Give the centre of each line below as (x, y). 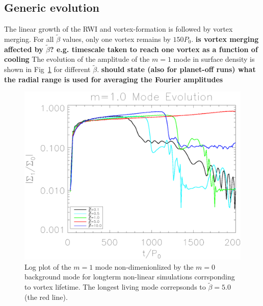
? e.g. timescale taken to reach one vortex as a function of (154, 49)
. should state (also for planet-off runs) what (176, 69)
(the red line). (46, 297)
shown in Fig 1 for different (47, 69)
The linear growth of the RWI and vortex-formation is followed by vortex (119, 29)
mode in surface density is (214, 59)
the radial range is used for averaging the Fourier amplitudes (114, 79)
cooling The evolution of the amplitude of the (77, 59)
